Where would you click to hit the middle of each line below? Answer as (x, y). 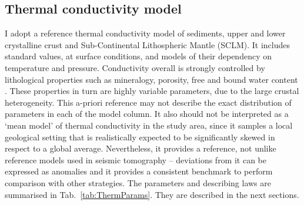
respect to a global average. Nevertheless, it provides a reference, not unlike (141, 148)
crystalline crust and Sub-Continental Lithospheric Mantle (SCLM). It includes (148, 44)
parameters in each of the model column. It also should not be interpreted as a (147, 114)
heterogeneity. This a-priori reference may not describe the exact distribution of (148, 102)
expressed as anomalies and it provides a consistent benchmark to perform (139, 171)
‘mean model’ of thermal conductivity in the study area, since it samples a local (149, 125)
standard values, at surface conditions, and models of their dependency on (138, 56)
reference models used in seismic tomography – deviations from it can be (136, 159)
